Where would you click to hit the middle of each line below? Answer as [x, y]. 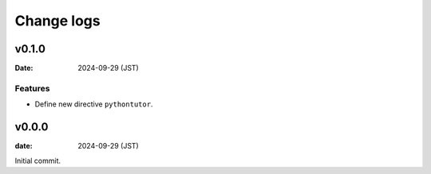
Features [32, 88]
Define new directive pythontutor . [94, 104]
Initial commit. [38, 160]
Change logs [57, 21]
